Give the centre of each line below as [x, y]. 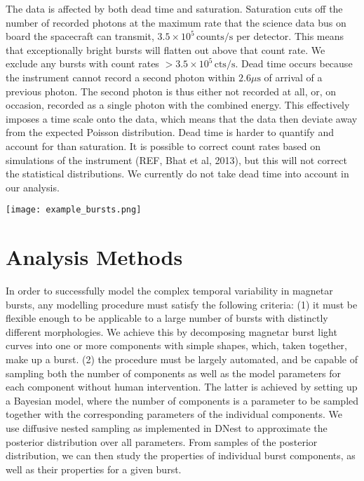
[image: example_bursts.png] [74, 210]
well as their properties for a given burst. [94, 469]
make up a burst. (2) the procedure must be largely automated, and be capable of [182, 359]
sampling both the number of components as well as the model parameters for [174, 373]
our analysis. [33, 187]
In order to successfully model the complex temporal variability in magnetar [169, 291]
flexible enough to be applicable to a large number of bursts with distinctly [167, 318]
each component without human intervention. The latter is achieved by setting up [182, 387]
